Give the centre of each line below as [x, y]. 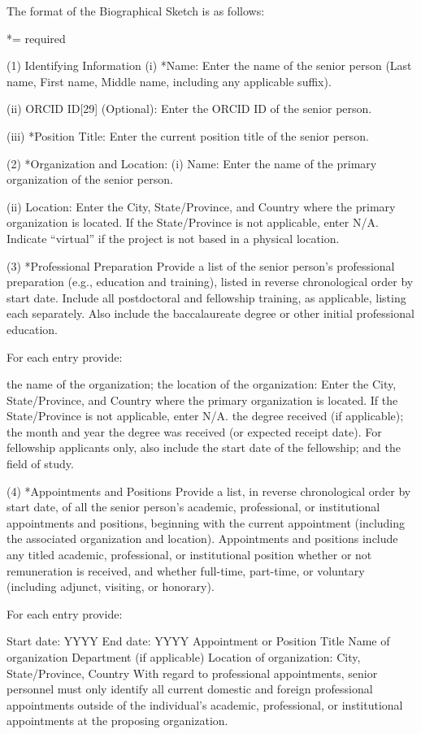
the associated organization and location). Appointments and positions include [202, 539]
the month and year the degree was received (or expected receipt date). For [194, 431]
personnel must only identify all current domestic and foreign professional [190, 689]
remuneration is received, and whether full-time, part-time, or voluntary [186, 570]
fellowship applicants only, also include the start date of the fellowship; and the [204, 447]
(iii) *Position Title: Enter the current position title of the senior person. [188, 135]
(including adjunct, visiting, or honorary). [111, 586]
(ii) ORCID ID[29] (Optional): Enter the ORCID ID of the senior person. [189, 109]
